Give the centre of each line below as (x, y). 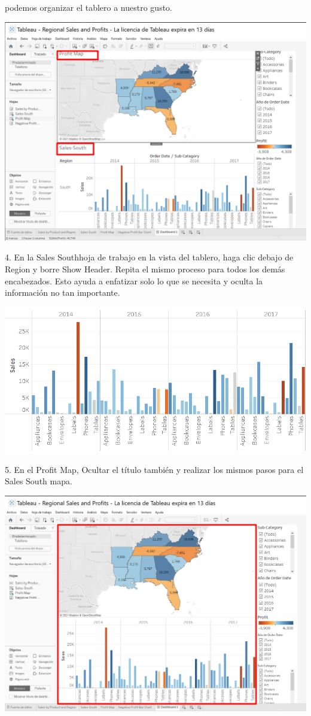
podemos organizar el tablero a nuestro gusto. (89, 7)
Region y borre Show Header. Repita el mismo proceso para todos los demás (145, 268)
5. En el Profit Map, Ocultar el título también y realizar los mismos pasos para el (154, 469)
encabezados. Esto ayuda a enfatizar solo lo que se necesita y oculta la (134, 280)
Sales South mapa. (39, 481)
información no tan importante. (62, 292)
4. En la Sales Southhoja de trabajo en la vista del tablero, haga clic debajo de (149, 257)
